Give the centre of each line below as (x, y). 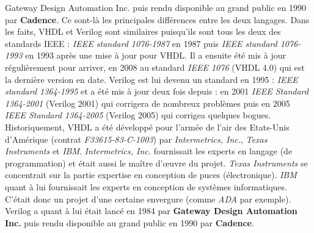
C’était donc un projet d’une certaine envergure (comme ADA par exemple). (148, 199)
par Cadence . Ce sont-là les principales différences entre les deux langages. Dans (157, 19)
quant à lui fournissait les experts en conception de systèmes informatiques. (146, 186)
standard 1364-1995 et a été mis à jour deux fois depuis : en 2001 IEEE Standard (157, 91)
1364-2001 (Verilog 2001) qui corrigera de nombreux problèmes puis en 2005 (148, 103)
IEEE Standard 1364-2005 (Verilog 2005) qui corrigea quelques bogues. (138, 115)
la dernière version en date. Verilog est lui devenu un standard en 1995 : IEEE (152, 79)
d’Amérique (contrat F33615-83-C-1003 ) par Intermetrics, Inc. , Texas (136, 139)
